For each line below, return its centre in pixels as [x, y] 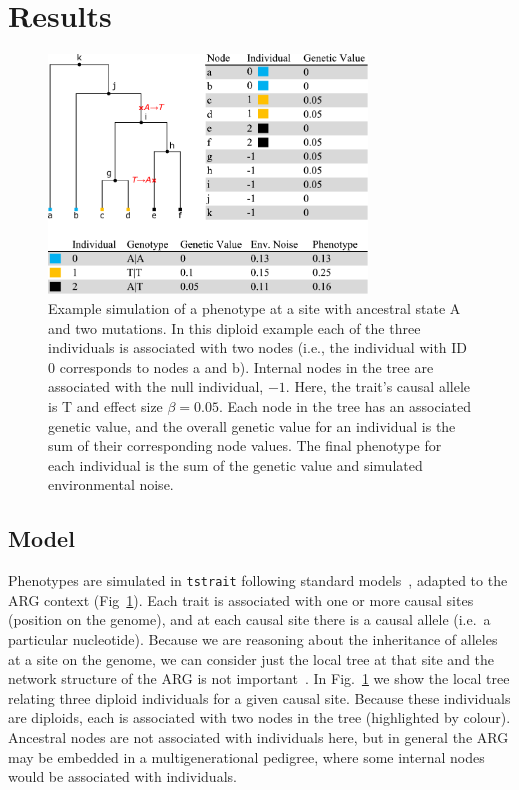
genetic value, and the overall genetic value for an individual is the [252, 425]
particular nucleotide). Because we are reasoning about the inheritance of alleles [253, 638]
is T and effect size [105, 405]
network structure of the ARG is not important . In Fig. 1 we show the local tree [259, 678]
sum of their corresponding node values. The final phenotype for [245, 445]
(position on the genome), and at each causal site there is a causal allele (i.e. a [249, 619]
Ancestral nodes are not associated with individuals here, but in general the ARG [258, 736]
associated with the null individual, [156, 386]
